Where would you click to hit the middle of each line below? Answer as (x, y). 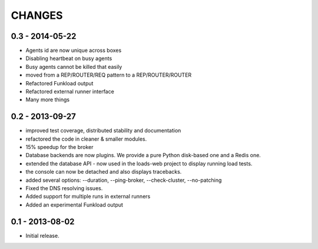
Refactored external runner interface (70, 92)
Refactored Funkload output (59, 83)
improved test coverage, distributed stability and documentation (103, 131)
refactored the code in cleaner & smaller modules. (86, 139)
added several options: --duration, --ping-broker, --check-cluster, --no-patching (124, 180)
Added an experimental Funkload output (74, 205)
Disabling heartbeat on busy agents (69, 58)
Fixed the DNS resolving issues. (64, 188)
